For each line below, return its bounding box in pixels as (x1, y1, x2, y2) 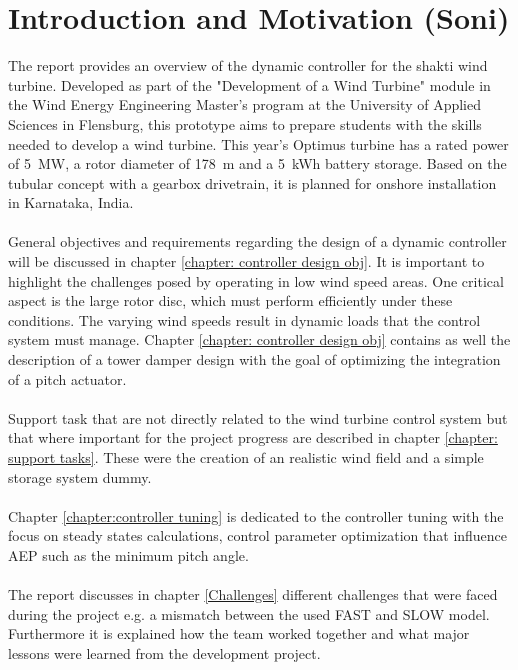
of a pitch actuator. (8, 368, 127, 389)
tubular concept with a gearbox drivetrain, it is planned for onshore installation (8, 172, 497, 193)
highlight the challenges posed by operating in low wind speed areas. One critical (8, 270, 504, 291)
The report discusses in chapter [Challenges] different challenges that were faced (8, 584, 498, 605)
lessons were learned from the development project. (8, 642, 321, 663)
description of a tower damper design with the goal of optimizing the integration (8, 349, 501, 370)
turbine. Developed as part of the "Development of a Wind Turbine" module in (8, 74, 491, 95)
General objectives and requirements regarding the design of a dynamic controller (8, 231, 507, 252)
